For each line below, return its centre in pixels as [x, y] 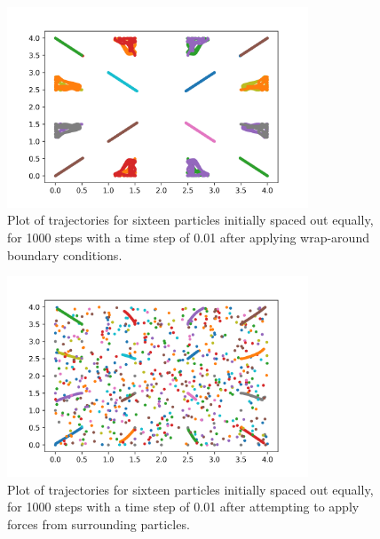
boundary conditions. [65, 254]
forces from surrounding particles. [99, 523]
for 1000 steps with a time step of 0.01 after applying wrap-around [188, 238]
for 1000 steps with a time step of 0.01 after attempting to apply [183, 507]
